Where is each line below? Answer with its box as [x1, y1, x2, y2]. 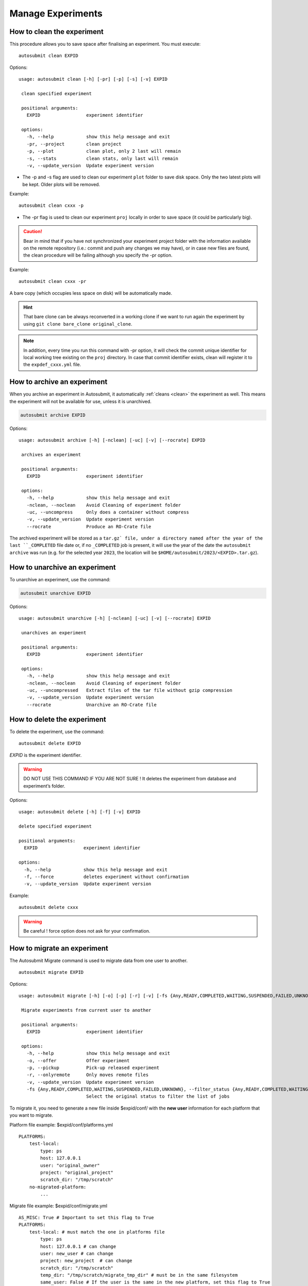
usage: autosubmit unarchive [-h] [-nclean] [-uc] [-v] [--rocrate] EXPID [18, 615, 211, 621]
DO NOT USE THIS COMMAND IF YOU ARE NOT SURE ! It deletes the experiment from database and [23, 776, 236, 782]
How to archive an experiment [9, 378, 108, 386]
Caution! [23, 228, 43, 235]
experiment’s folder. [23, 782, 65, 789]
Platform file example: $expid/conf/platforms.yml [9, 1121, 113, 1128]
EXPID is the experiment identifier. [9, 752, 82, 758]
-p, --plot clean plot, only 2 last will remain [26, 148, 181, 154]
